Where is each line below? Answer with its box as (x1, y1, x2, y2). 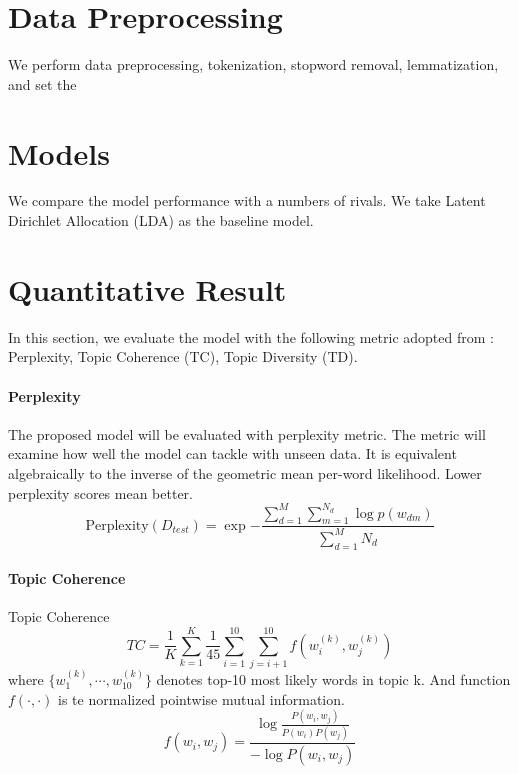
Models (8, 132, 110, 173)
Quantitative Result (8, 268, 287, 309)
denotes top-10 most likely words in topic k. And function (156, 668, 511, 689)
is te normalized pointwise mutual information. (58, 688, 345, 709)
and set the (8, 73, 77, 94)
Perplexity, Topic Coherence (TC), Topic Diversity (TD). (8, 346, 358, 367)
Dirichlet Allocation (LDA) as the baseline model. (8, 210, 314, 231)
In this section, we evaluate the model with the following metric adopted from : (8, 326, 494, 347)
